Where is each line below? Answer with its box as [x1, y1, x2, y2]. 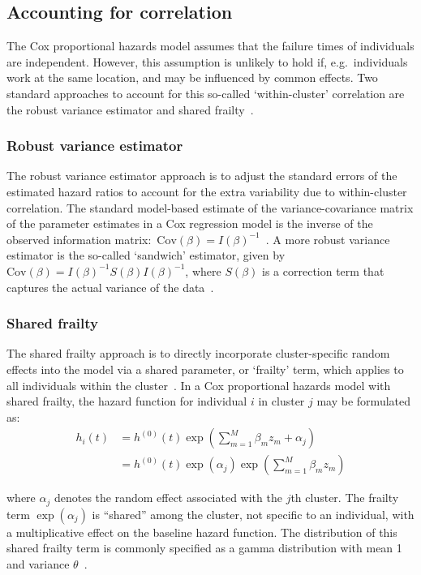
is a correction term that [262, 262, 384, 279]
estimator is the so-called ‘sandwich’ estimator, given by [6, 247, 286, 264]
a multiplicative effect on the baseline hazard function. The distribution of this [6, 523, 397, 540]
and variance [6, 556, 70, 573]
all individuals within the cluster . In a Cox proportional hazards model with [6, 376, 391, 393]
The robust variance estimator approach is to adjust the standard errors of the [6, 167, 397, 184]
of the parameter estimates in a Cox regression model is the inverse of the [6, 215, 373, 232]
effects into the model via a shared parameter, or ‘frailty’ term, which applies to [6, 360, 404, 377]
